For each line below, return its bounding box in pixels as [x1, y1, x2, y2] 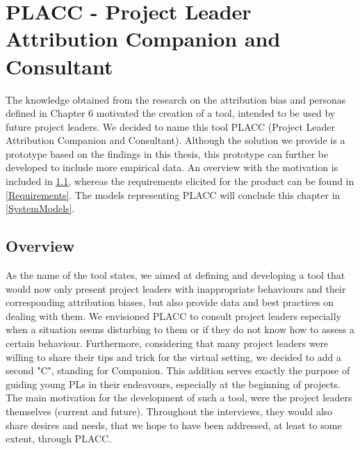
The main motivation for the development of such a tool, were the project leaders [6, 390, 352, 405]
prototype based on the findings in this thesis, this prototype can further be [6, 146, 329, 161]
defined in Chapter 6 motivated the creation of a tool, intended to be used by [6, 106, 336, 120]
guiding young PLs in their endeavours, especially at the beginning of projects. [6, 376, 341, 391]
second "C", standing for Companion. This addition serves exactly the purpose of [6, 363, 350, 378]
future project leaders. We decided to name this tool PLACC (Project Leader [6, 119, 336, 134]
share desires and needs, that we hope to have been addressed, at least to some [6, 417, 342, 432]
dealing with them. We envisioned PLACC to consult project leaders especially [6, 308, 341, 323]
